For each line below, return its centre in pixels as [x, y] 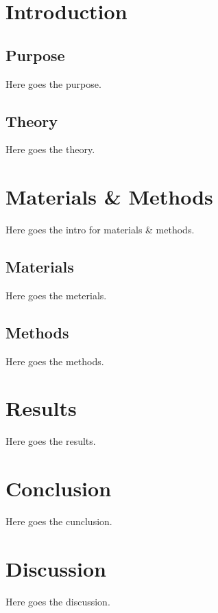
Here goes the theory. [50, 149]
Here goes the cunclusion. [59, 521]
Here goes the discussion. [58, 601]
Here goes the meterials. [56, 295]
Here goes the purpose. [53, 83]
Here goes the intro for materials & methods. [100, 230]
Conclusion [59, 488]
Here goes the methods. [55, 361]
